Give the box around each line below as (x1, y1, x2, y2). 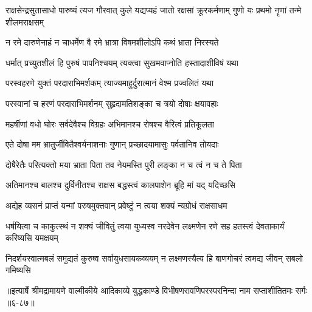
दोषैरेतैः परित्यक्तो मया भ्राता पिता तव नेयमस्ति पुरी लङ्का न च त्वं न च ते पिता (5, 158, 242, 171)
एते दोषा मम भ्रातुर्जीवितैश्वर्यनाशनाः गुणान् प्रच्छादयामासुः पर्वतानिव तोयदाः (5, 138, 219, 151)
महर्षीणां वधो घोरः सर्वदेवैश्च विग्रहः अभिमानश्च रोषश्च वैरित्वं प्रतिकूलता (5, 117, 214, 130)
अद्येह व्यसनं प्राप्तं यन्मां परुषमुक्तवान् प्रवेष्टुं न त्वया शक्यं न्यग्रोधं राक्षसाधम (5, 198, 227, 211)
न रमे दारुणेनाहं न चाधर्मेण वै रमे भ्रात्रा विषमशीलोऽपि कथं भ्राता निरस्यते (5, 36, 219, 49)
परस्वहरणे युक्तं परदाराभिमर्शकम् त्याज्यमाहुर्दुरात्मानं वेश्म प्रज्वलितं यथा (5, 76, 214, 89)
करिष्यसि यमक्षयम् (5, 231, 58, 244)
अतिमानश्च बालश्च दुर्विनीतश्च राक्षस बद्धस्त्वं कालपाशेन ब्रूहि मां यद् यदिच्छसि (5, 178, 235, 191)
